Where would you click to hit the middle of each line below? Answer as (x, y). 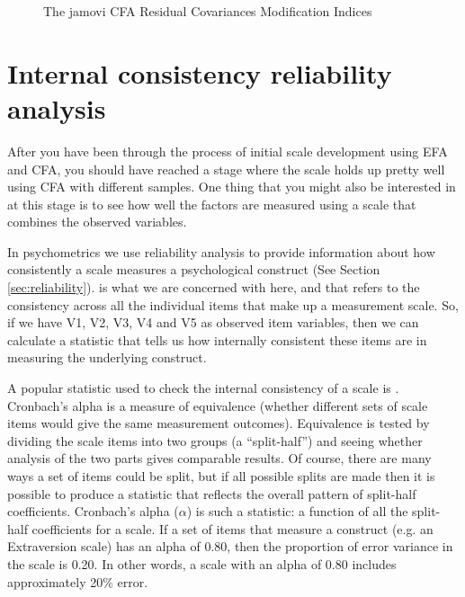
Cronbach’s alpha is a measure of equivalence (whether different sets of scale (218, 405)
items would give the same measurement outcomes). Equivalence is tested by (219, 423)
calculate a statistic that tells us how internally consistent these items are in (217, 339)
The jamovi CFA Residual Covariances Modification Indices (208, 11)
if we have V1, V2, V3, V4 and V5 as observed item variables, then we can (213, 322)
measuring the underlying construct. (107, 357)
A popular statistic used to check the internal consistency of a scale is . (203, 388)
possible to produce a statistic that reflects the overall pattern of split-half (212, 493)
